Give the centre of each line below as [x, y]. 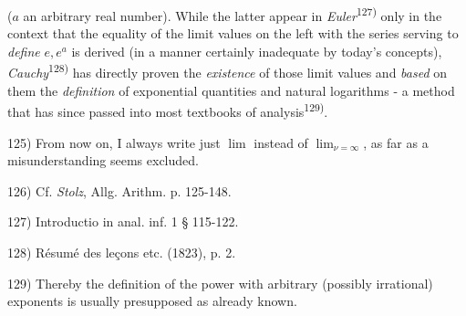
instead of [281, 142]
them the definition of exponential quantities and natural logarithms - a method [231, 90]
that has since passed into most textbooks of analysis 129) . [168, 110]
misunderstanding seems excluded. [103, 160]
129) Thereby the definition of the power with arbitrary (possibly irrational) [220, 283]
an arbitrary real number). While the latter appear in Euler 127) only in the [233, 14]
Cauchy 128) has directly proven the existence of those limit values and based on [228, 71]
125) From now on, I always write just [114, 142]
